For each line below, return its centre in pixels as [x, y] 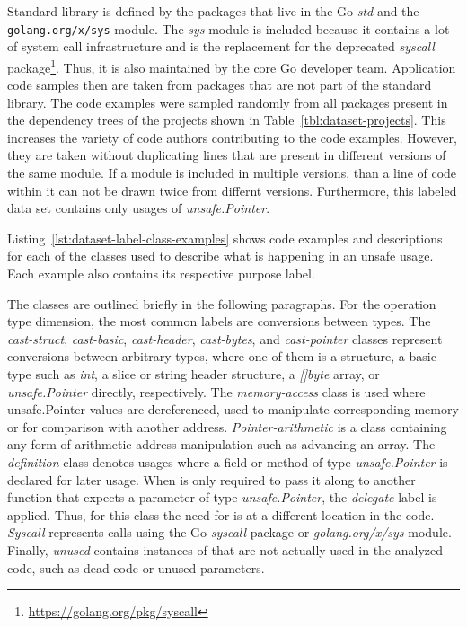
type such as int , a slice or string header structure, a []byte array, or [194, 374]
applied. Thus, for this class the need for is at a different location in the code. [221, 514]
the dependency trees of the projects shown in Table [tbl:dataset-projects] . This [227, 120]
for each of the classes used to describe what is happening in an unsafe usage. [220, 256]
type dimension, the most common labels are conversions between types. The [219, 321]
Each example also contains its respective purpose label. [161, 274]
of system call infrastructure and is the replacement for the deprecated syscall [221, 46]
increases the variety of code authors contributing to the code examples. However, [232, 137]
